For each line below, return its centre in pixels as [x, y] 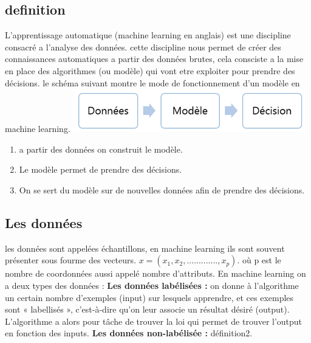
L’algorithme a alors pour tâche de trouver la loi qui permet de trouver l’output [154, 321]
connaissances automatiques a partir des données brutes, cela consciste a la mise [154, 59]
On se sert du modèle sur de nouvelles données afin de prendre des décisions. [162, 189]
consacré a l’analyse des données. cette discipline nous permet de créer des [143, 47]
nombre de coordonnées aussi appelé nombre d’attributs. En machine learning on [155, 273]
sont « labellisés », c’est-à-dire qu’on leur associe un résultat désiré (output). [147, 309]
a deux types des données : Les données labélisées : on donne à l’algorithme [152, 285]
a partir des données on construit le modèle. [101, 149]
